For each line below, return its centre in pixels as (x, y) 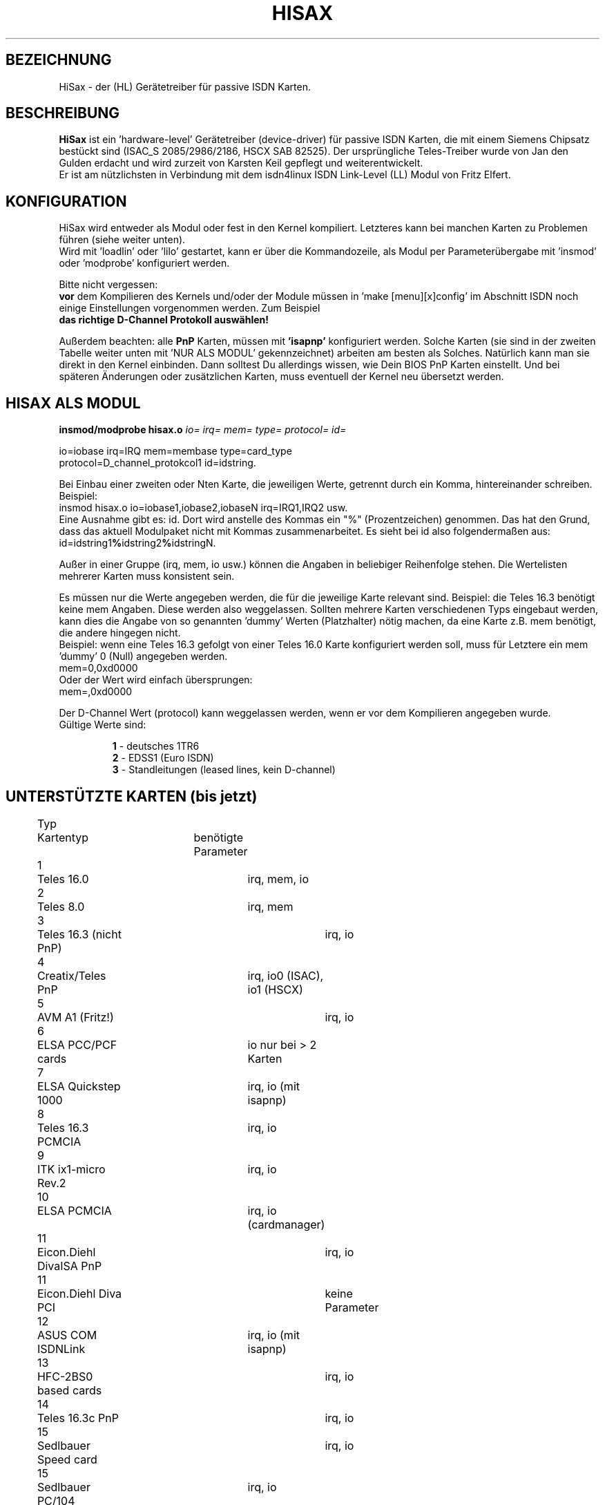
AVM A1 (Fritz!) (75, 1017)
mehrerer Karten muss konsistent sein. (147, 576)
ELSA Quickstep (79, 1086)
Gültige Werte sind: (103, 725)
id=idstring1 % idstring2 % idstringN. (137, 543)
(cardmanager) (286, 1224)
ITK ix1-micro (71, 1169)
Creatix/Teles (71, 975)
